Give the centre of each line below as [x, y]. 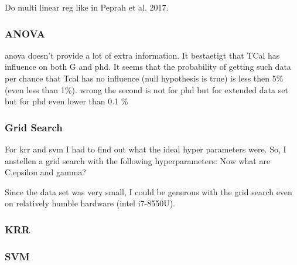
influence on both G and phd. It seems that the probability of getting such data [148, 67]
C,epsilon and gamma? [45, 172]
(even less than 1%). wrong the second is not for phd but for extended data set [146, 89]
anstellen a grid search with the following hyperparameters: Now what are [138, 160]
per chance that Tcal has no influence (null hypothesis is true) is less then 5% [144, 78]
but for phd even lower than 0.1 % [66, 101]
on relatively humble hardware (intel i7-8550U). [90, 203]
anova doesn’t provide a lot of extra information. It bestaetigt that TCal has [142, 55]
